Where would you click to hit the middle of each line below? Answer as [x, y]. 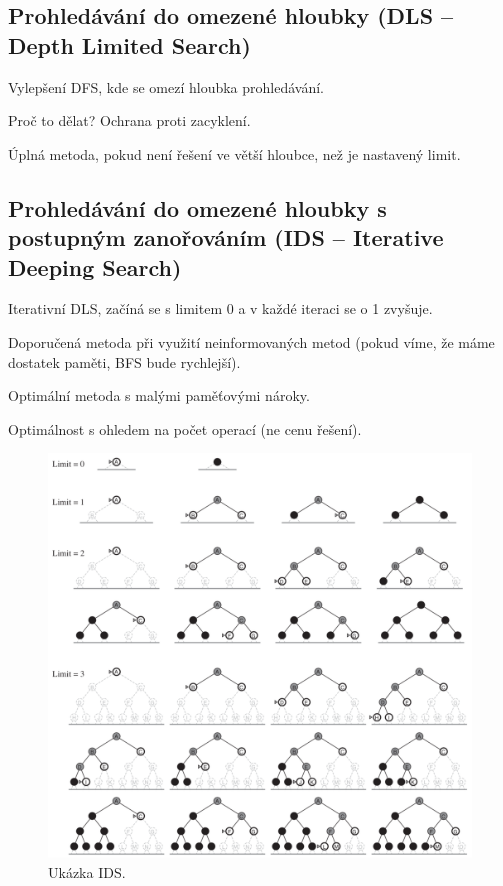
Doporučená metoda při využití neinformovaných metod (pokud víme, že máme [251, 341]
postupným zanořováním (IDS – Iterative [226, 237]
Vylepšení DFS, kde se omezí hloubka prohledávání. [166, 86]
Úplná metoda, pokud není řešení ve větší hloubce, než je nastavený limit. [234, 153]
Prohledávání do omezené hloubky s [197, 207]
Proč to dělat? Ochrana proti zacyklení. [129, 120]
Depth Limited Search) [129, 44]
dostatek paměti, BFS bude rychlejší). [124, 361]
